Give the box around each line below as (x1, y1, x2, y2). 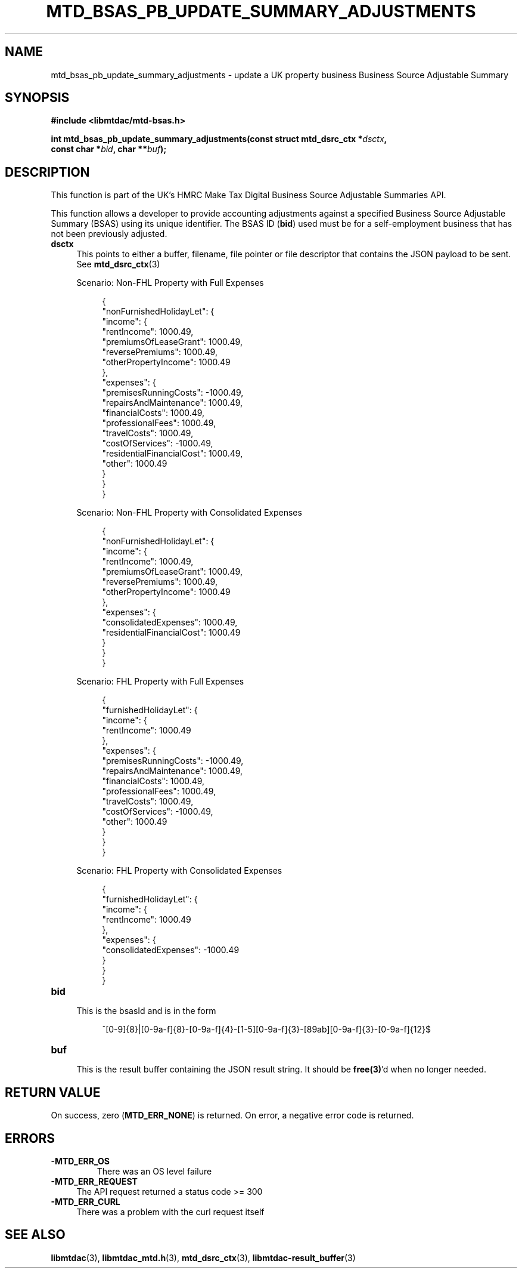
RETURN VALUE (5, 1084, 101, 1100)
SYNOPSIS (5, 90, 70, 106)
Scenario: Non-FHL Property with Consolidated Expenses (76, 507, 302, 518)
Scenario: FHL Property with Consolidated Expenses (76, 865, 282, 876)
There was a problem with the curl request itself (76, 1206, 265, 1217)
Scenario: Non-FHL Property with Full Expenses (76, 278, 264, 288)
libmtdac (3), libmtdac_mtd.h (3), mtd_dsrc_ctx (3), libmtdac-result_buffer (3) (51, 1252, 356, 1263)
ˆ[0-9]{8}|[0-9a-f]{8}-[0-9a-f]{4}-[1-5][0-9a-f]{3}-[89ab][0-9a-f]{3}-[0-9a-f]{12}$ (102, 1024, 431, 1035)
